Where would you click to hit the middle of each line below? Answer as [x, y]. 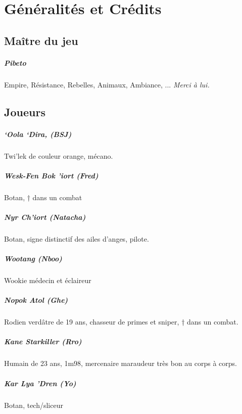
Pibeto [15, 62]
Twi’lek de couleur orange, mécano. [59, 155]
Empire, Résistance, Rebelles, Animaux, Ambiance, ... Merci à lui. [107, 84]
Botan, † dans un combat [43, 197]
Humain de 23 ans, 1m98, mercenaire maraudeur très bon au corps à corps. [121, 363]
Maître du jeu [41, 40]
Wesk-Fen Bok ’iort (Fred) [51, 175]
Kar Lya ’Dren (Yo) [40, 383]
